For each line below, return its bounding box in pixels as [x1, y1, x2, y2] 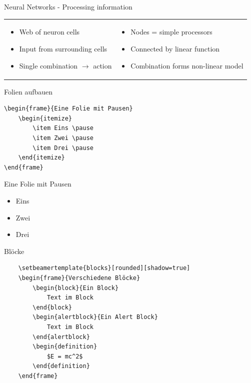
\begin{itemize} [18, 114, 72, 122]
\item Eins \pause [32, 124, 93, 132]
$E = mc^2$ [46, 352, 83, 360]
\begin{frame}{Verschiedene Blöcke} [18, 274, 140, 281]
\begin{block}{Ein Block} [32, 284, 119, 291]
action [93, 60, 112, 70]
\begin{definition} [32, 343, 97, 350]
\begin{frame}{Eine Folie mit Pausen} [4, 105, 133, 112]
